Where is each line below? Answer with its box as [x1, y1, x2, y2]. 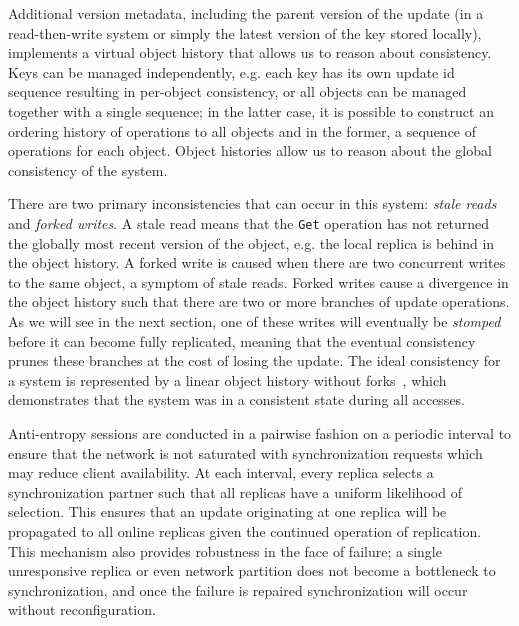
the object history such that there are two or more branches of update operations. [8, 291, 510, 312]
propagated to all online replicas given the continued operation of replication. [8, 520, 482, 541]
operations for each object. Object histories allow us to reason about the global [8, 140, 492, 161]
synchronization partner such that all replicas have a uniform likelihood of [8, 481, 462, 502]
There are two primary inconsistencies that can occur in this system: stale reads [8, 193, 497, 214]
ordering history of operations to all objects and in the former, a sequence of [8, 120, 477, 141]
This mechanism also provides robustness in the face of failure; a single [8, 540, 442, 561]
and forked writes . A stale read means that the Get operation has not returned [8, 212, 490, 233]
